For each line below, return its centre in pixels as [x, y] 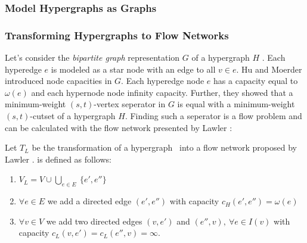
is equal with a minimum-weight [236, 104]
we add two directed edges [94, 221]
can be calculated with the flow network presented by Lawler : [119, 127]
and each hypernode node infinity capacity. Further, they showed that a [162, 92]
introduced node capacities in [58, 81]
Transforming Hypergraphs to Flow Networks [117, 35]
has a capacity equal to [256, 81]
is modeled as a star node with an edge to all [133, 69]
